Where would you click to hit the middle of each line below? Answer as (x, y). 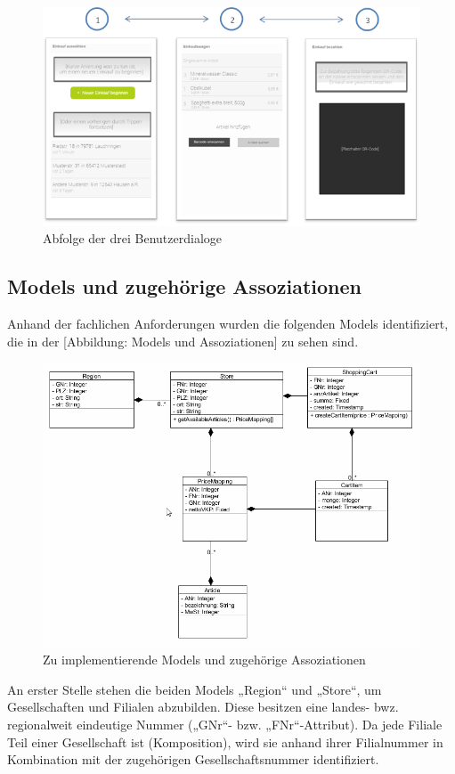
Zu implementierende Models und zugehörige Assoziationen (204, 660)
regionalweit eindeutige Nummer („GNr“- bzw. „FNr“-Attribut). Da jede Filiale (225, 724)
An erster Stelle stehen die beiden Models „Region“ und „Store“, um (195, 689)
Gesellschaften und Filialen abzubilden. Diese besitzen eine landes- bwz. (203, 707)
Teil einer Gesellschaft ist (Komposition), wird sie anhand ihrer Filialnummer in (225, 741)
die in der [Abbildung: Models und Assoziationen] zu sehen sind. (183, 341)
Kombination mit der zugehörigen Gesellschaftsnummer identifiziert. (193, 759)
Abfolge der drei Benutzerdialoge (132, 238)
